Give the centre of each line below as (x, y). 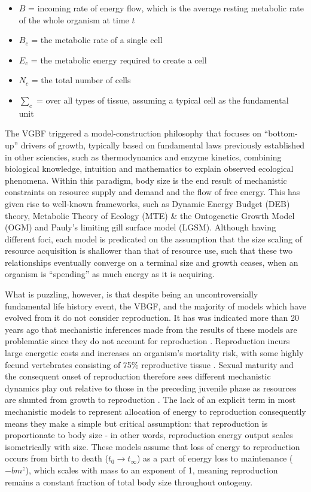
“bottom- (281, 133)
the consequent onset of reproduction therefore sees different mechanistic (138, 376)
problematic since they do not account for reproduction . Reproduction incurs (147, 341)
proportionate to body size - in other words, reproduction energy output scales (149, 435)
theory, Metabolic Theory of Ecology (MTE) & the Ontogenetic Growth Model (150, 215)
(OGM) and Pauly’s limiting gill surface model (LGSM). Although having (141, 227)
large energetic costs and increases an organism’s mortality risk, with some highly (154, 353)
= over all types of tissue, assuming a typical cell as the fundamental (162, 100)
